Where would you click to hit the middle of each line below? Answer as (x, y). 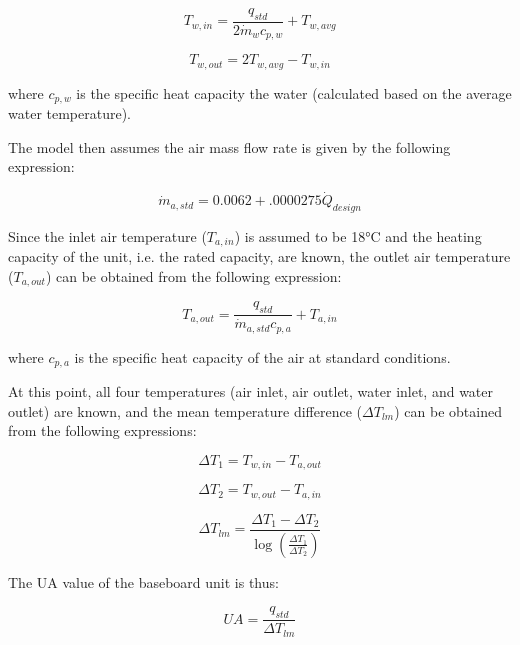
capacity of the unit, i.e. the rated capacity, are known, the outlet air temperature (259, 256)
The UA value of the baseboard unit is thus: (143, 581)
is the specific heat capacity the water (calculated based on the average (294, 92)
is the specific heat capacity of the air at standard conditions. (262, 356)
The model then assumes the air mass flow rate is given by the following (229, 146)
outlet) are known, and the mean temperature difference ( (185, 410)
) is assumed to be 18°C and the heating (358, 235)
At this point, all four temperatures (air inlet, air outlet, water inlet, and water (251, 391)
